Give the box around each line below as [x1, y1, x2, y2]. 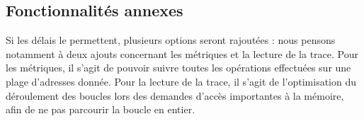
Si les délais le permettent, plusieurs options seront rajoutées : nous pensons [6, 33, 336, 47]
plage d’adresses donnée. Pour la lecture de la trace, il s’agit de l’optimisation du [6, 74, 357, 88]
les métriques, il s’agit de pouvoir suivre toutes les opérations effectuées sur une [6, 60, 351, 75]
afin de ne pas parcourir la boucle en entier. [6, 102, 195, 117]
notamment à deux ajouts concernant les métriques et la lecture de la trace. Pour [6, 46, 358, 61]
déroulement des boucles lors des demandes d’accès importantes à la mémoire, [6, 88, 344, 103]
